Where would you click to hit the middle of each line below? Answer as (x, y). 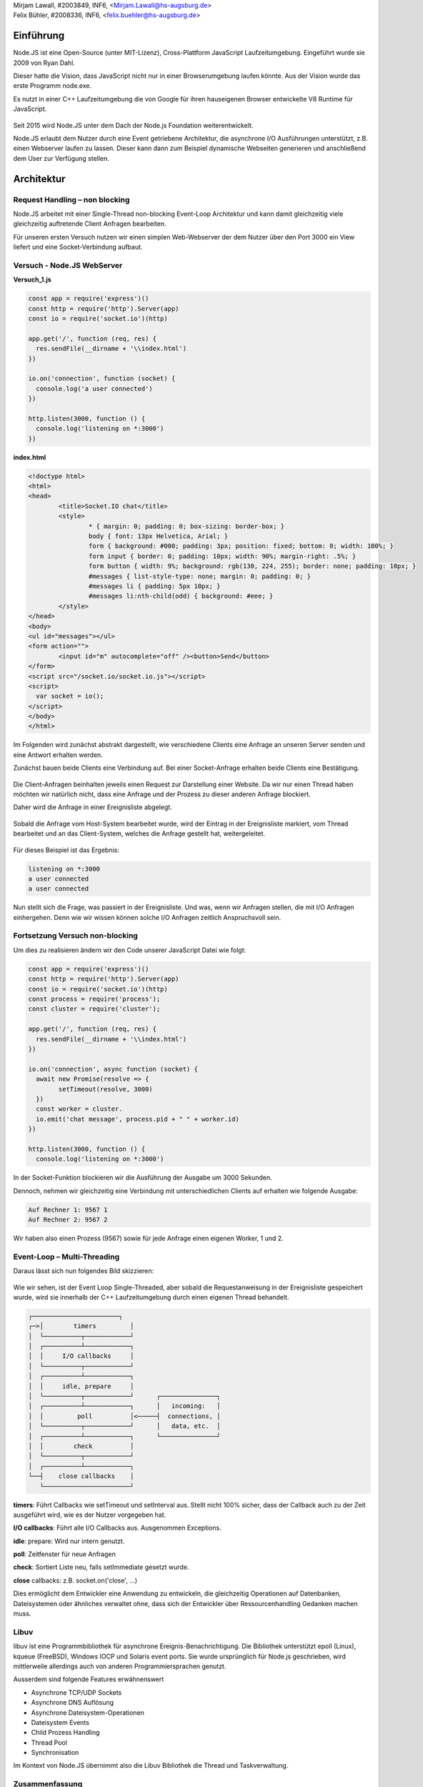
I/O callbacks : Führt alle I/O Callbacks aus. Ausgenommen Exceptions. (117, 1528)
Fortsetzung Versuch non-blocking (76, 936)
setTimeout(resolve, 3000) (105, 1089)
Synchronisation (55, 1753)
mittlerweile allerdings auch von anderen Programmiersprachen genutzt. (120, 1666)
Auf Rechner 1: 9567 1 (68, 1209)
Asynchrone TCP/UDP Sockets (76, 1692)
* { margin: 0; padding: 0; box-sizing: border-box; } (186, 526)
